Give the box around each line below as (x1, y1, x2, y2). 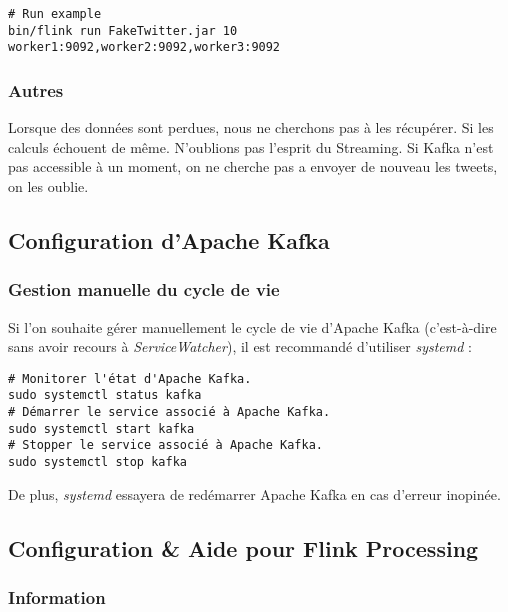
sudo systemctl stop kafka (8, 455, 187, 470)
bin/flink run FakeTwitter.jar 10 (8, 23, 238, 38)
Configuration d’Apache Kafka (8, 224, 330, 255)
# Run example (8, 7, 102, 21)
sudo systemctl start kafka (8, 421, 195, 436)
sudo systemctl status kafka (8, 388, 202, 403)
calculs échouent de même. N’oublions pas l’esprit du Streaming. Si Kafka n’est (8, 136, 494, 157)
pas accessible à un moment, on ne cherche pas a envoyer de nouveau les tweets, (8, 156, 498, 177)
